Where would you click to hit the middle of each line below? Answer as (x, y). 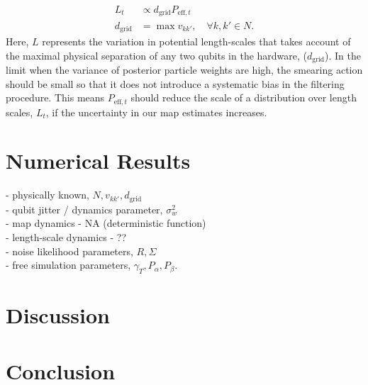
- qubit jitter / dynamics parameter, (84, 209)
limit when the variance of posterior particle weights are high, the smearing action (184, 70)
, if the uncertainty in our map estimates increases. (156, 112)
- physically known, (48, 195)
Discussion (58, 315)
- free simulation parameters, (68, 265)
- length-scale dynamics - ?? (66, 237)
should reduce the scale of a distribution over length (244, 97)
